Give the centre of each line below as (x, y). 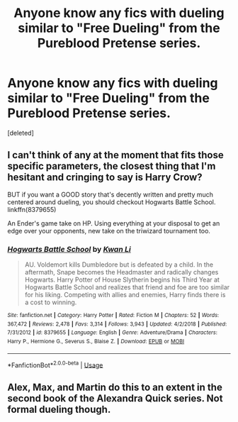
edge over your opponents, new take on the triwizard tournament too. (109, 231)
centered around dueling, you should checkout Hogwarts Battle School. (112, 202)
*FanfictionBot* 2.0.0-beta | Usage (55, 365)
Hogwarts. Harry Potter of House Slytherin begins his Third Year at (122, 280)
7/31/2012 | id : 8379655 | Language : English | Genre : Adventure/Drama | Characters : (112, 333)
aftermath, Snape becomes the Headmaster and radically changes (121, 272)
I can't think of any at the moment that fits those (116, 155)
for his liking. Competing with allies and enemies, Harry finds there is (125, 295)
